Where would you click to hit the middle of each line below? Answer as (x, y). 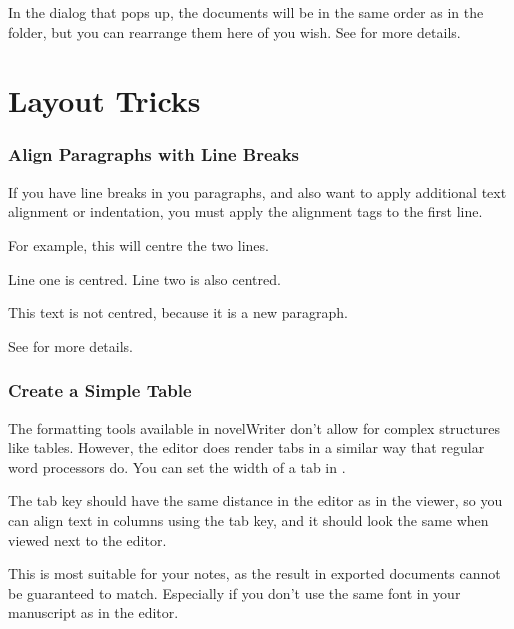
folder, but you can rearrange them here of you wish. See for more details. (234, 31)
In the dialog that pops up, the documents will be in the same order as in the (246, 12)
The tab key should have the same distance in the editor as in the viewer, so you (255, 500)
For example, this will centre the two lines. (138, 244)
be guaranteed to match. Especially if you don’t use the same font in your (234, 592)
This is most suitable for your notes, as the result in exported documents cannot (254, 573)
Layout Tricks (104, 100)
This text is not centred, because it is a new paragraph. (178, 312)
